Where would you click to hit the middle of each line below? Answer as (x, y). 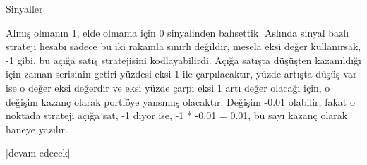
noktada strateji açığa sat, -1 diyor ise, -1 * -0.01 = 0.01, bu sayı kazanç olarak (177, 115)
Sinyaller (24, 8)
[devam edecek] (38, 153)
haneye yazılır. (37, 129)
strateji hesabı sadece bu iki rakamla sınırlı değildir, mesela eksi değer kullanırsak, (183, 46)
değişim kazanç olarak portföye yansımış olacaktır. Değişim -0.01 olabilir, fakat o (180, 101)
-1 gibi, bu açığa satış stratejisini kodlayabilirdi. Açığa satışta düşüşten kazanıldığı (183, 60)
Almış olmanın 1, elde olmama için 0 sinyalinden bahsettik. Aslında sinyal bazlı (178, 32)
